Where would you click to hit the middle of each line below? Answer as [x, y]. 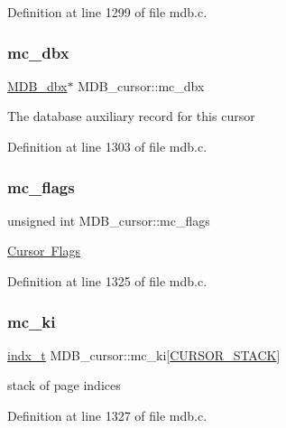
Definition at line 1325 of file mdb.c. [107, 281]
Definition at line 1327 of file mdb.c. [107, 415]
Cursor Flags [44, 251]
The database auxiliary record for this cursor [131, 116]
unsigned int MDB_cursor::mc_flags [109, 220]
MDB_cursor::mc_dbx [141, 85]
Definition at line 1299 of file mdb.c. [107, 12]
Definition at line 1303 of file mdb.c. [107, 146]
